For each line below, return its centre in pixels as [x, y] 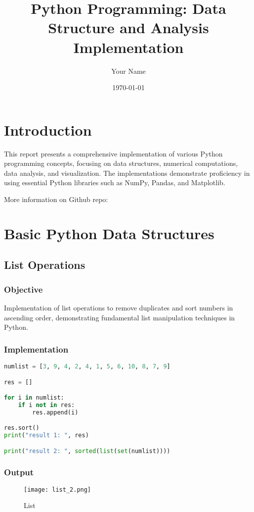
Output [19, 472]
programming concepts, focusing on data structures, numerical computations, [121, 163]
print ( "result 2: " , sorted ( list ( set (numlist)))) [87, 451]
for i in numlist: [34, 398]
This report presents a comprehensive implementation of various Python [113, 153]
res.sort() [22, 428]
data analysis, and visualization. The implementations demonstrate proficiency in [127, 173]
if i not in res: [46, 405]
